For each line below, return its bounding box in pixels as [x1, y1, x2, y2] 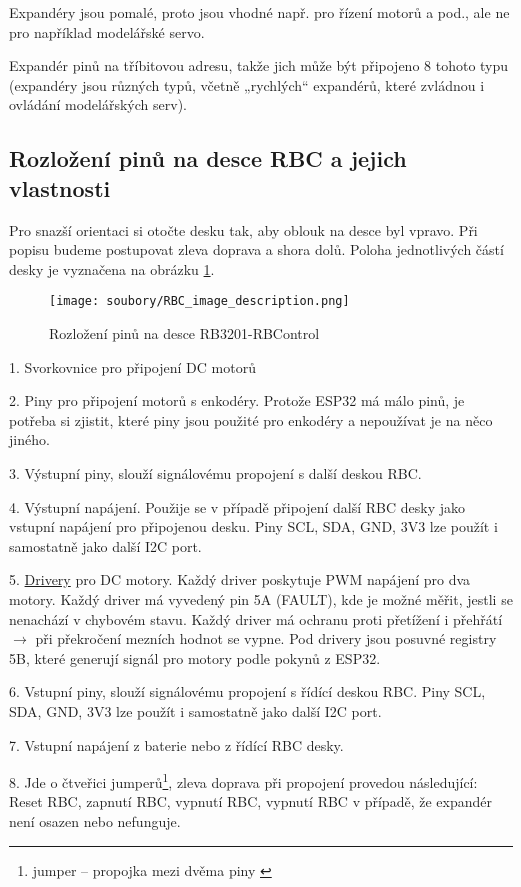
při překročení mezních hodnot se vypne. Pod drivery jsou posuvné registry [35, 628, 497, 649]
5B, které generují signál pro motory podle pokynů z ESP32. [9, 647, 381, 668]
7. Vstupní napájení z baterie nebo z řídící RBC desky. [9, 734, 344, 755]
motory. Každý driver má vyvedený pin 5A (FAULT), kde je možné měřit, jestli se [9, 588, 513, 609]
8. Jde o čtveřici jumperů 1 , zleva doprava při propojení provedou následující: [9, 769, 478, 792]
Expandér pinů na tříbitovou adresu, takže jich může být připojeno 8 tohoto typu [9, 55, 509, 76]
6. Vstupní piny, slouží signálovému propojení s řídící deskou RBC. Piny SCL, [9, 681, 486, 702]
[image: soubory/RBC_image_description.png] [49, 294, 350, 309]
